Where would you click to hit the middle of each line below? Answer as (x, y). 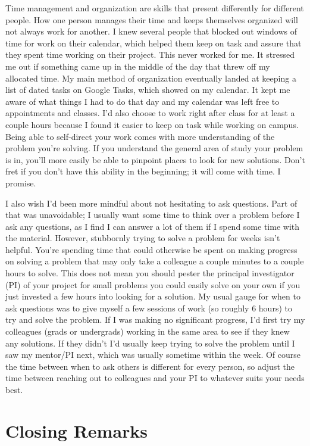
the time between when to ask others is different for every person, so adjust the (150, 366)
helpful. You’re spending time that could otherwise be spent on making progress (151, 249)
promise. (21, 183)
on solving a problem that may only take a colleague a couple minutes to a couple (155, 261)
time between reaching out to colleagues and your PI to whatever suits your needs (155, 378)
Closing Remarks (77, 430)
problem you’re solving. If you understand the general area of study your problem (154, 148)
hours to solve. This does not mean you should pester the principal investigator (150, 273)
